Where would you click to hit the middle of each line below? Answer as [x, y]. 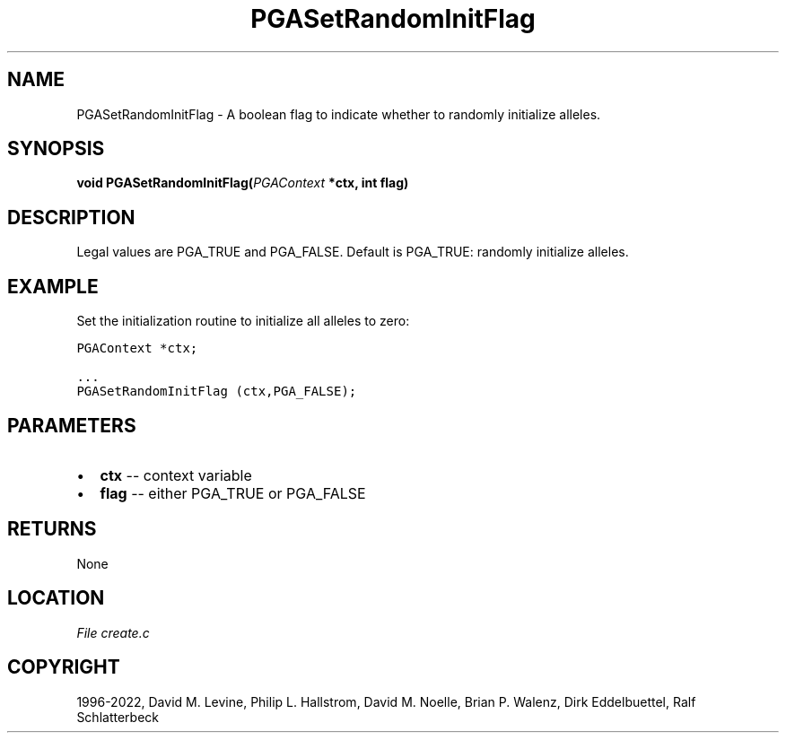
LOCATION [56, 598]
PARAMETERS [72, 425]
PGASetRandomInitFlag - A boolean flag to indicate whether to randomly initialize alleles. [339, 114]
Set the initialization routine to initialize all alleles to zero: [243, 321]
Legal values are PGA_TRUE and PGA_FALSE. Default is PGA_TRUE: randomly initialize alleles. [353, 252]
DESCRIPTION [71, 217]
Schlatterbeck [118, 717]
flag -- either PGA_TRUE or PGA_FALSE [233, 493]
